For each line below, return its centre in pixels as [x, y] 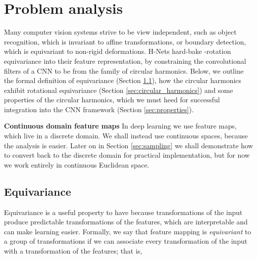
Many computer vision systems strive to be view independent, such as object [120, 32]
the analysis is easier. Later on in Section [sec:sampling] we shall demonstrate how [128, 145]
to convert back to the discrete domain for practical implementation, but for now [127, 155]
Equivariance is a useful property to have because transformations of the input [123, 212]
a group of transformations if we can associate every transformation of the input [126, 241]
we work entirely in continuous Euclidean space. [77, 164]
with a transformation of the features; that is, [73, 251]
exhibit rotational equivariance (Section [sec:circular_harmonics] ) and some [119, 90]
